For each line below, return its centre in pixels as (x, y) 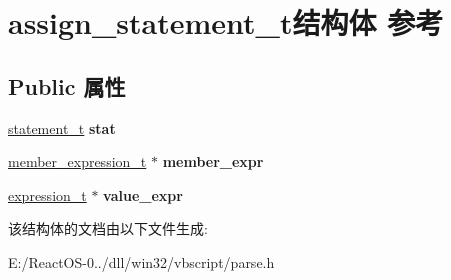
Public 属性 (67, 85)
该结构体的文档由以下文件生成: (108, 228)
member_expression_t (77, 161)
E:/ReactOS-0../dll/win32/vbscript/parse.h (141, 261)
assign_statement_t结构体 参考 (226, 22)
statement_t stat (62, 127)
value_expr (143, 194)
